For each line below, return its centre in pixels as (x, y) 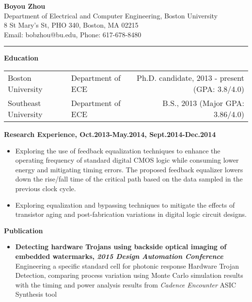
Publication (24, 230)
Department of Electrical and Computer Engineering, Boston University (111, 15)
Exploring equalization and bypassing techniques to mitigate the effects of (125, 204)
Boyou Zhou (25, 6)
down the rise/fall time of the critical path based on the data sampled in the (129, 179)
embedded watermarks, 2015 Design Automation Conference (119, 256)
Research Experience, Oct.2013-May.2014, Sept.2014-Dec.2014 (110, 134)
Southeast (24, 103)
